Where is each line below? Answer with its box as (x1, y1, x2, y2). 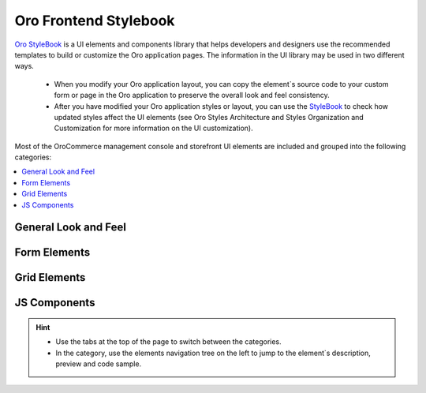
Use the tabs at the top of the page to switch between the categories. (55, 337, 282, 346)
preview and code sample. (55, 359, 142, 369)
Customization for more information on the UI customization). (54, 123, 253, 133)
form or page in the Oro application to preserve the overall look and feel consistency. (54, 91, 331, 100)
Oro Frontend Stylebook (14, 12, 175, 29)
